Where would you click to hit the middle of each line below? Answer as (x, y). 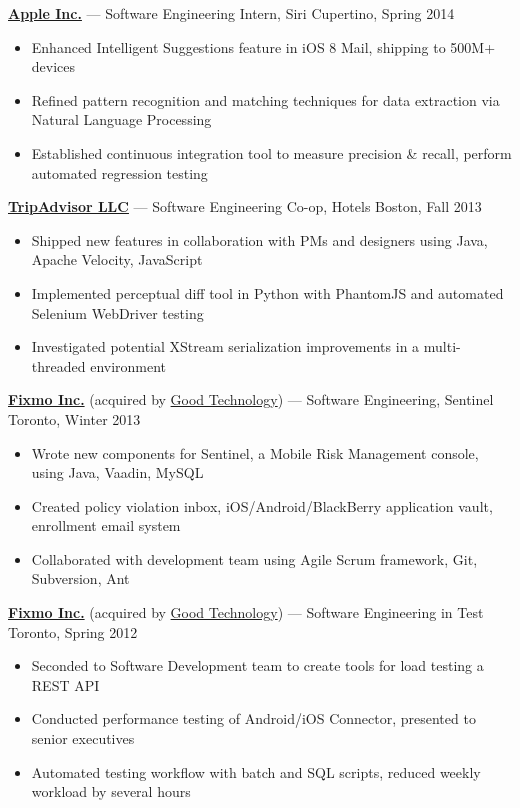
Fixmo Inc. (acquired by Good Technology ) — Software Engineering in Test (246, 612)
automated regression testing (119, 172)
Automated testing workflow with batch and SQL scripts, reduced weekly (256, 771)
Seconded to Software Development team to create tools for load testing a (257, 665)
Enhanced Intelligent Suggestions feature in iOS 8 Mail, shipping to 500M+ (263, 46)
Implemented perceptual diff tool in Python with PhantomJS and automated (267, 292)
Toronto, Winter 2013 (74, 418)
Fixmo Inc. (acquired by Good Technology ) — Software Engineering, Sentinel (251, 399)
